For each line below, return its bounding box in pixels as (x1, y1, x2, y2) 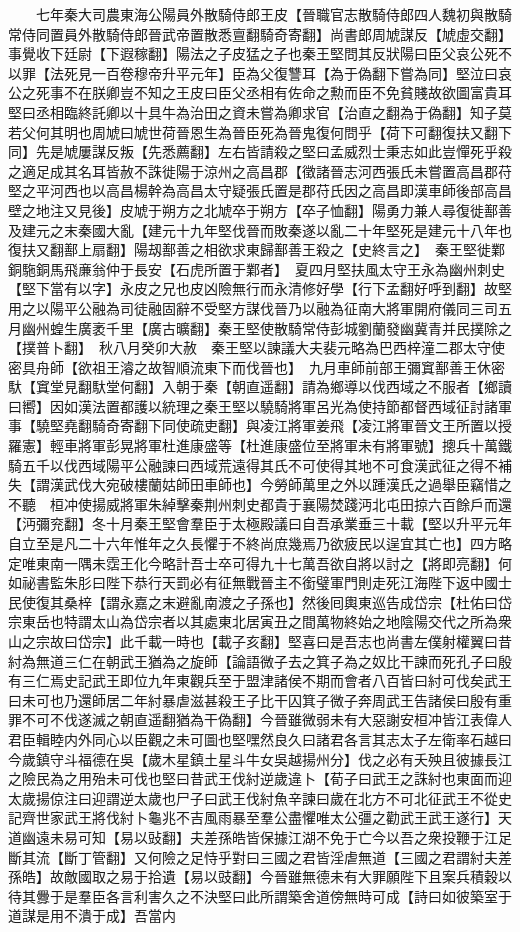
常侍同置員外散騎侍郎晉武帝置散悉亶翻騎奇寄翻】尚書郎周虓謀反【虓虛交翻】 (8, 23, 512, 44)
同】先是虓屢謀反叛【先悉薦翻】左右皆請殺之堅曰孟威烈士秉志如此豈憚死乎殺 (8, 141, 512, 162)
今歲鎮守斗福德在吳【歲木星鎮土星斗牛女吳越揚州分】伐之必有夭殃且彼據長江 (8, 748, 512, 769)
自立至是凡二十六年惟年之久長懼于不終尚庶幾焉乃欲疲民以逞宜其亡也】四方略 (8, 533, 512, 554)
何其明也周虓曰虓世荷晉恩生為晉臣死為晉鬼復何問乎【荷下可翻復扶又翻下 (35, 121, 512, 142)
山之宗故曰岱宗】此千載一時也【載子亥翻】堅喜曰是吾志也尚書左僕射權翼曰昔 (8, 631, 512, 651)
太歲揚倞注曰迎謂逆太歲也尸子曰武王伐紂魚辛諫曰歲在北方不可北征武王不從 (8, 787, 498, 808)
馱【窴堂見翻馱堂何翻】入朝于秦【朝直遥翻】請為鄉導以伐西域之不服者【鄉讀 (8, 376, 512, 397)
